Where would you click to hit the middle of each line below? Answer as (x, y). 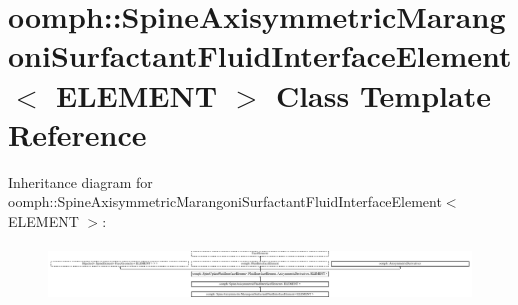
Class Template (383, 94)
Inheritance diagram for (80, 181)
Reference (77, 133)
